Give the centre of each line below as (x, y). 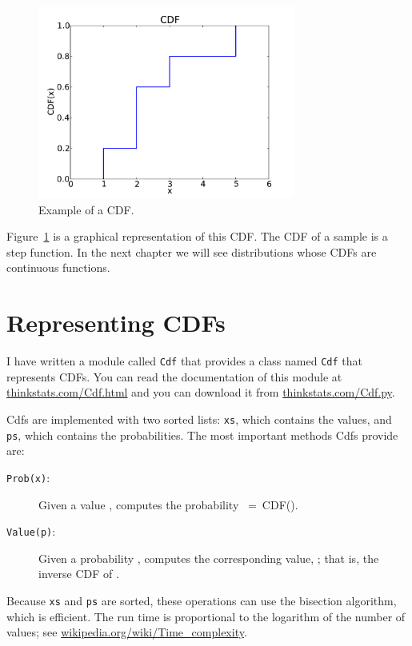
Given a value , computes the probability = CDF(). (168, 504)
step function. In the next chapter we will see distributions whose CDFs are (192, 251)
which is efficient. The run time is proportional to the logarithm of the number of (206, 616)
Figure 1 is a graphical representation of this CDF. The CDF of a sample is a (197, 236)
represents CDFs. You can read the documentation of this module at (174, 376)
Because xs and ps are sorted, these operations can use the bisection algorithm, (202, 600)
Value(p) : (31, 531)
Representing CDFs (116, 323)
